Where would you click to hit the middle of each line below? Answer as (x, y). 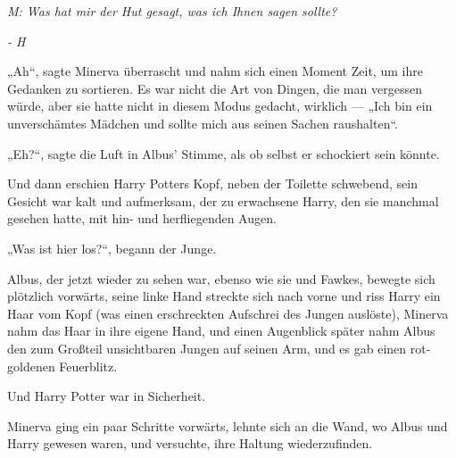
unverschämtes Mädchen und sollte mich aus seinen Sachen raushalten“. (203, 123)
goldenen (31, 366)
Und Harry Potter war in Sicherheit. (107, 396)
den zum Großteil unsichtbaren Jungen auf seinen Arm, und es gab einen (207, 348)
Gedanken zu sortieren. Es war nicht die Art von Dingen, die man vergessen (215, 88)
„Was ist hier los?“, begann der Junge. (112, 248)
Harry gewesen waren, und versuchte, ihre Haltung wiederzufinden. (190, 443)
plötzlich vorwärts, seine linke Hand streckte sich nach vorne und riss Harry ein (224, 296)
